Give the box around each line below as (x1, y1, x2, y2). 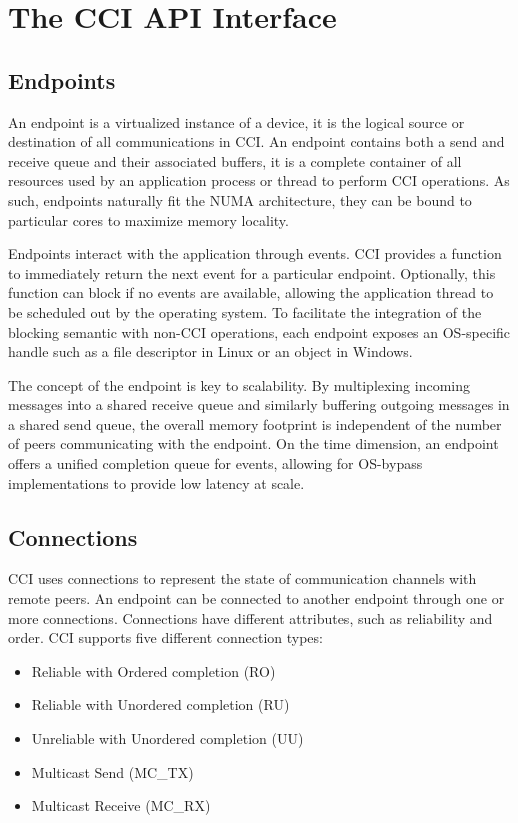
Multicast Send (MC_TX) (31, 761, 194, 782)
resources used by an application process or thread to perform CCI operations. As (8, 170, 510, 191)
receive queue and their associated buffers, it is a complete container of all (8, 150, 462, 171)
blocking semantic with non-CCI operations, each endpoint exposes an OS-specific (8, 321, 511, 342)
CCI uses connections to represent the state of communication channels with (8, 568, 477, 589)
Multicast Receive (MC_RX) (31, 795, 211, 816)
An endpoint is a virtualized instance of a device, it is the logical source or (8, 111, 465, 132)
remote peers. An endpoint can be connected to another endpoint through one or (8, 588, 505, 609)
